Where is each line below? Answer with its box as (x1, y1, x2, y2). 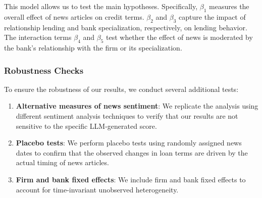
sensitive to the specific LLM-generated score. (16, 120, 157, 131)
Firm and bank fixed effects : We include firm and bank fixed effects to (16, 174, 246, 184)
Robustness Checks (4, 64, 84, 76)
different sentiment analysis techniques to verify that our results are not (16, 110, 238, 121)
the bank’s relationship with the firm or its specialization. (4, 42, 182, 53)
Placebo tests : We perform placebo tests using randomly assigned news (16, 137, 242, 148)
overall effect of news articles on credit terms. (4, 11, 144, 22)
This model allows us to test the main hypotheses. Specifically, (4, 1, 198, 11)
